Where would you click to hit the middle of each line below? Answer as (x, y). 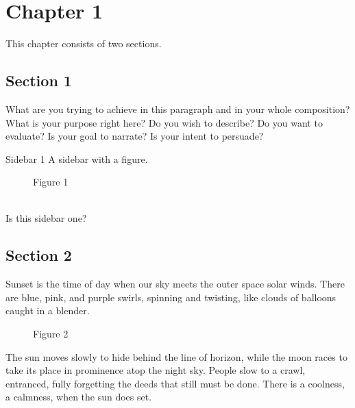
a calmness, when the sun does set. (79, 397)
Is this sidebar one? (46, 218)
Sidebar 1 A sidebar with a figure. (77, 158)
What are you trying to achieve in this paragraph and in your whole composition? (178, 109)
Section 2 (39, 255)
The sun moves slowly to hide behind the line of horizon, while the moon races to (176, 356)
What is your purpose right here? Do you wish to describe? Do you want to (164, 122)
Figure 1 (51, 182)
